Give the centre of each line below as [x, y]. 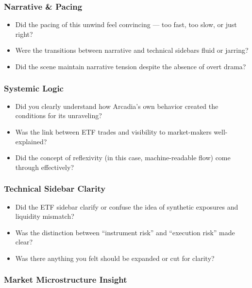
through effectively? [45, 167]
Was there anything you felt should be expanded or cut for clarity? [115, 258]
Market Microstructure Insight [66, 280]
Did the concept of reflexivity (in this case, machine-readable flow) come [123, 158]
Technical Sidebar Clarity [55, 189]
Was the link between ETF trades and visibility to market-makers [113, 132]
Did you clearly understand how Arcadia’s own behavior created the [117, 106]
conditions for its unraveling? [59, 115]
